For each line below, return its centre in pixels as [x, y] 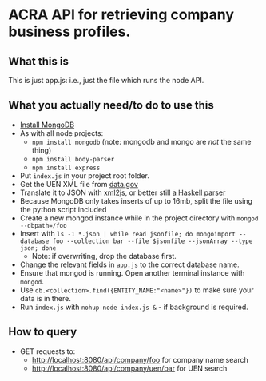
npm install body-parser [73, 159]
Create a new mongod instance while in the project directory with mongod [139, 218]
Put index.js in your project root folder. [84, 175]
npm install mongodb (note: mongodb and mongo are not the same [141, 141]
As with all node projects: [62, 133]
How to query [43, 332]
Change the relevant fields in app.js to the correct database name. [129, 264]
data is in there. [46, 298]
